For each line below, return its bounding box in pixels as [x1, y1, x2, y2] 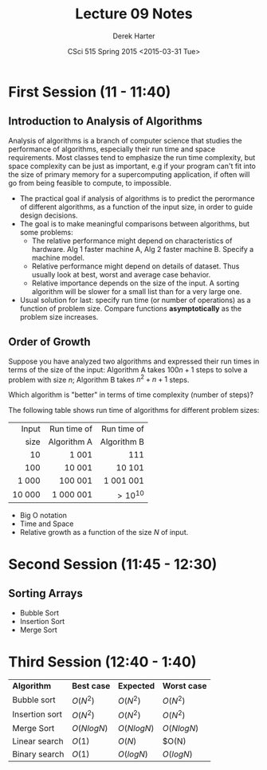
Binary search [12, 748, 65, 760]
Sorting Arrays [8, 587, 84, 600]
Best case [71, 681, 111, 692]
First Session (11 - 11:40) [8, 83, 171, 100]
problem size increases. [19, 312, 99, 321]
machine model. [31, 253, 85, 262]
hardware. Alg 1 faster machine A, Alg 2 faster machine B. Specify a [31, 244, 254, 253]
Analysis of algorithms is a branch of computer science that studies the [8, 136, 243, 145]
